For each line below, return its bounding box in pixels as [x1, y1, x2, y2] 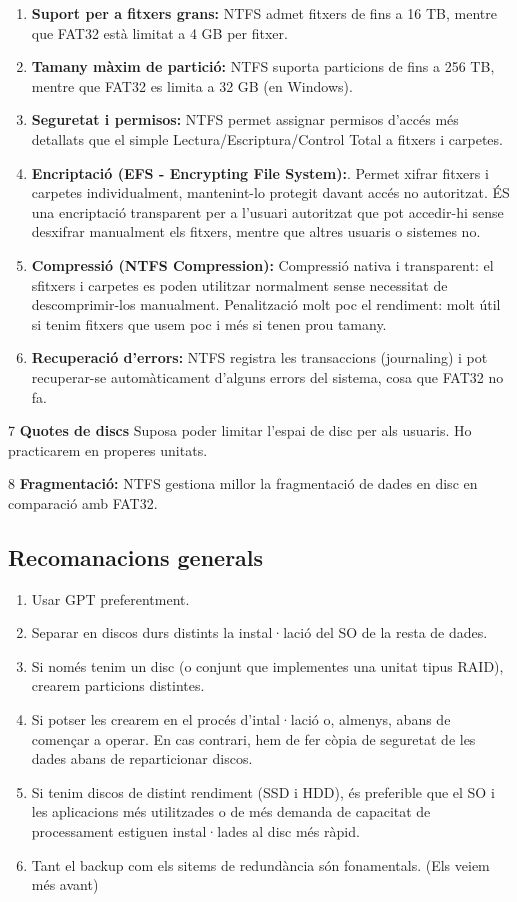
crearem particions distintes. [31, 675, 205, 696]
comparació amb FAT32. [8, 492, 158, 513]
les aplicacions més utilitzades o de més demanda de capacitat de [31, 801, 431, 822]
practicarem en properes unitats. [8, 439, 208, 460]
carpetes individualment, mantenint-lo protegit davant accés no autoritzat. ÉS [31, 182, 510, 203]
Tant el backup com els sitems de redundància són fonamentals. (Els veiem [31, 854, 490, 875]
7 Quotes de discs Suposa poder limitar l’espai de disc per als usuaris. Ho [8, 420, 472, 441]
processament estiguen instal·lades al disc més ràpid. [31, 821, 360, 842]
